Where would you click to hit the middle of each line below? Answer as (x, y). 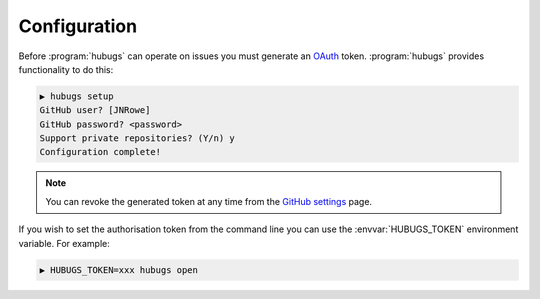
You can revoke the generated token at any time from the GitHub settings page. (209, 201)
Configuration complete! (100, 152)
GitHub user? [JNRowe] (95, 110)
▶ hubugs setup (76, 96)
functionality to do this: (66, 69)
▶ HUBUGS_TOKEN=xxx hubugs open (119, 269)
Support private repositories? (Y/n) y (137, 138)
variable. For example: (64, 243)
